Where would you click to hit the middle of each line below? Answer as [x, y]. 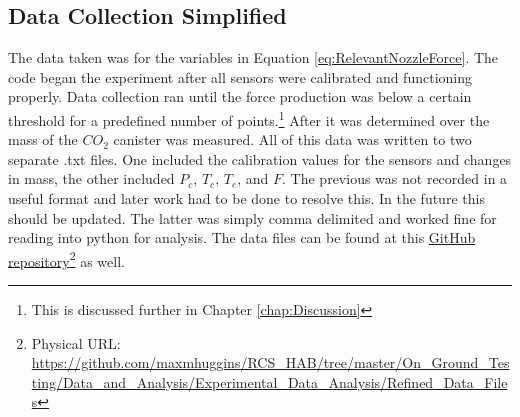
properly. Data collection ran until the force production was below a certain [240, 96]
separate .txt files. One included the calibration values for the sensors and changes [260, 158]
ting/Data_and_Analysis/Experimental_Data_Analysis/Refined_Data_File [269, 381]
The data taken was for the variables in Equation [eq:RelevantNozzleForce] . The [253, 57]
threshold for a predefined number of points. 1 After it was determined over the [249, 118]
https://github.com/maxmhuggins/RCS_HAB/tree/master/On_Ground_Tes [270, 362]
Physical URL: [76, 342]
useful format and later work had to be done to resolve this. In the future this [246, 198]
